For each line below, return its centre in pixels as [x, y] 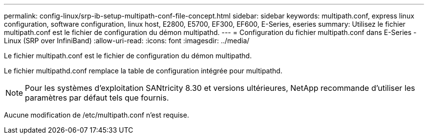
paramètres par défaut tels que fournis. [97, 98]
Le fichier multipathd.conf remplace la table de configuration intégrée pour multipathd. [143, 71]
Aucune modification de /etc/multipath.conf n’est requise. [96, 115]
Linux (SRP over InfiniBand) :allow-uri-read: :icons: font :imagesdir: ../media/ [127, 41]
